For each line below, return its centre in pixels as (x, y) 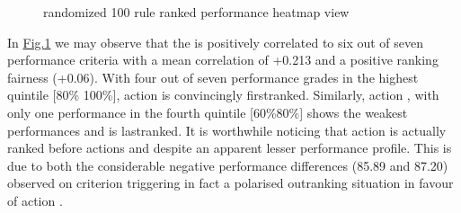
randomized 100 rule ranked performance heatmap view (196, 12)
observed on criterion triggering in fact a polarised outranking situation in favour (230, 183)
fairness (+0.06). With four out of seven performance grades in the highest (213, 77)
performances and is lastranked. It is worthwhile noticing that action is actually (227, 130)
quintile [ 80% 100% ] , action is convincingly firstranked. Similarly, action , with (223, 95)
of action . (35, 200)
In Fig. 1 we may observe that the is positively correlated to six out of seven (216, 42)
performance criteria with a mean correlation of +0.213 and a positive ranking (223, 60)
